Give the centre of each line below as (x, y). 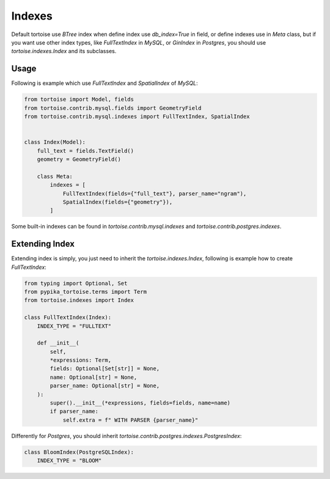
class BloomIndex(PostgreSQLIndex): (79, 452)
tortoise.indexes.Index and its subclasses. (64, 51)
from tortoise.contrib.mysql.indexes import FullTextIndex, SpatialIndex (137, 116)
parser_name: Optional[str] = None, (105, 386)
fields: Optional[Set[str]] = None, (105, 369)
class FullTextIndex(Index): (68, 317)
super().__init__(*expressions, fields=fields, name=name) (140, 403)
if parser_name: (74, 411)
